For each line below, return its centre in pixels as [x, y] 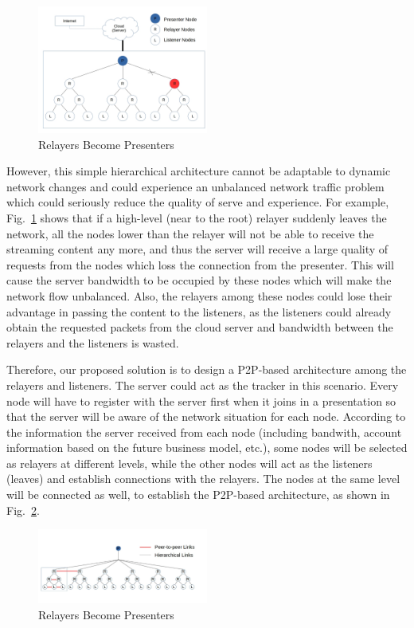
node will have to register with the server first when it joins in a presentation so [201, 400]
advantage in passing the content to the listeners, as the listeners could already [199, 311]
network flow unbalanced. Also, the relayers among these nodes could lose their [199, 295]
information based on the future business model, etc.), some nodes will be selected [207, 447]
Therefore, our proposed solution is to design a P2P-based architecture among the [207, 369]
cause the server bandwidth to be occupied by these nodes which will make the [199, 280]
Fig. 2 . [23, 510]
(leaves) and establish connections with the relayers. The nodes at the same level [203, 479]
